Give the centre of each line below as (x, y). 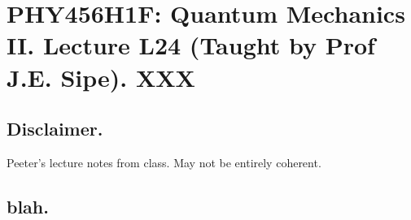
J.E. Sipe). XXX (101, 77)
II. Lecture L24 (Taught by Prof (191, 45)
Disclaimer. (55, 129)
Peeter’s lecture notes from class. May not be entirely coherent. (164, 162)
